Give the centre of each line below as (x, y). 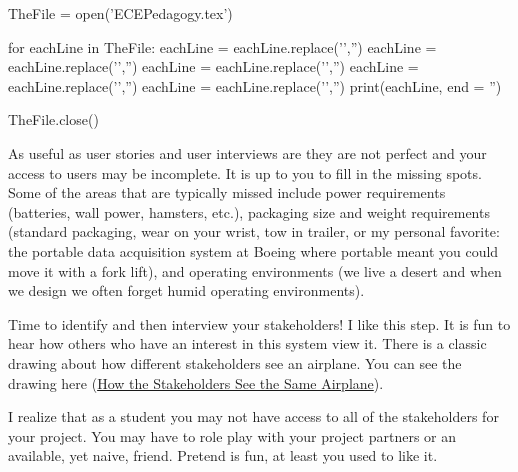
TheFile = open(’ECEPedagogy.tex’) (120, 13)
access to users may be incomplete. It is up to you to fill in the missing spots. (245, 172)
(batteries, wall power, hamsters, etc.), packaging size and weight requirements (249, 211)
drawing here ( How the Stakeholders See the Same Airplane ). (196, 382)
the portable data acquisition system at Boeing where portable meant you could (253, 250)
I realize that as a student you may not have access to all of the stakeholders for (253, 416)
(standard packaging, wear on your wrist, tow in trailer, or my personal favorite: (254, 231)
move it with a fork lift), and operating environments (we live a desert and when (255, 270)
